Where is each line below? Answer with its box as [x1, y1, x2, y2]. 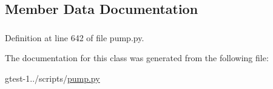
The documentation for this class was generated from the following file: [5, 51, 269, 64]
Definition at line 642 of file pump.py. [5, 31, 144, 44]
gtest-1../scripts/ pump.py [5, 71, 100, 84]
